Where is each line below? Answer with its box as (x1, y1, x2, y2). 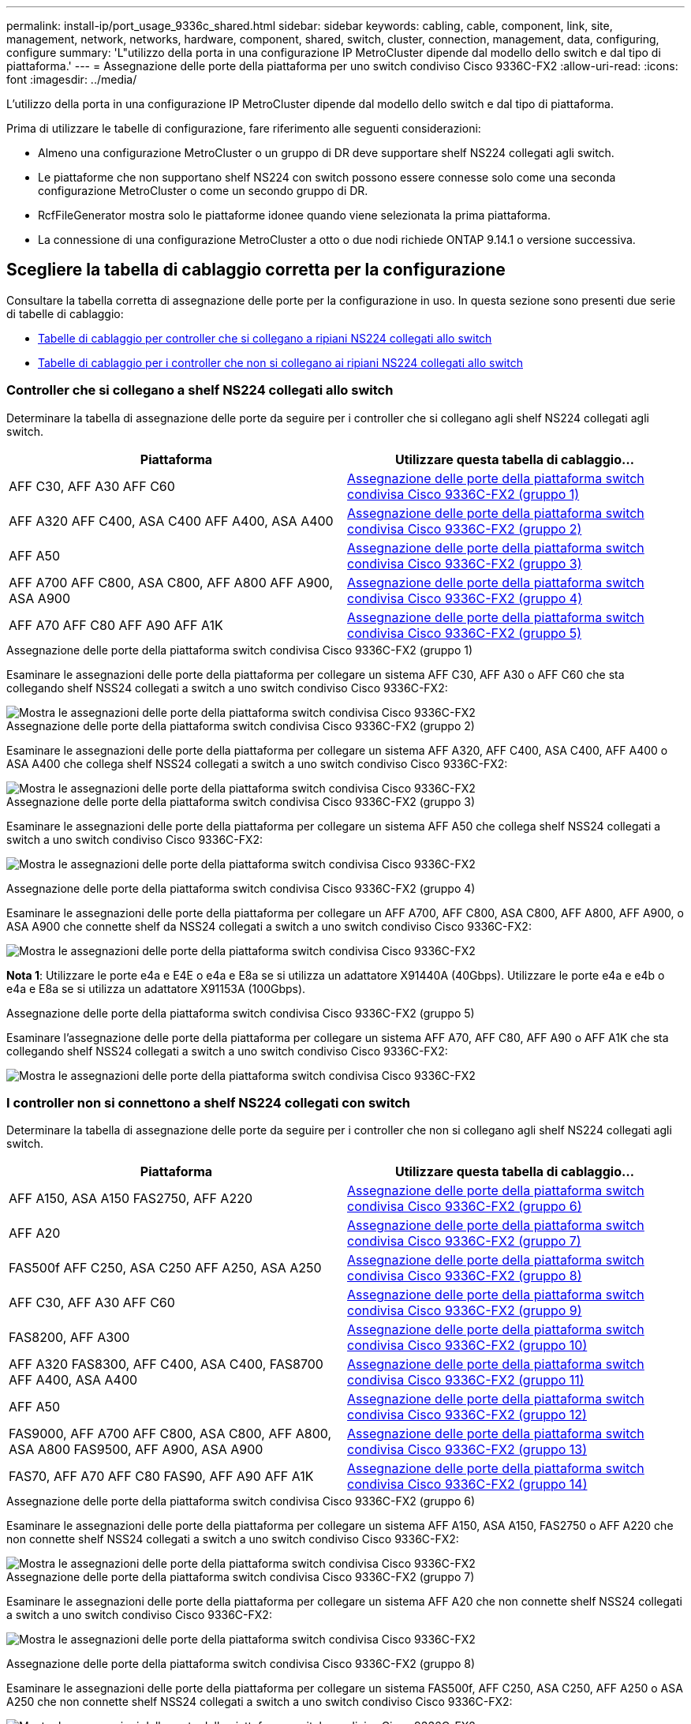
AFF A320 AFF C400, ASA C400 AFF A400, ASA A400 (9, 512, 334, 529)
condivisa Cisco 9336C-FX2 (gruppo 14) (347, 1476, 588, 1493)
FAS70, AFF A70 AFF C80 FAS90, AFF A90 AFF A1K (9, 1468, 314, 1485)
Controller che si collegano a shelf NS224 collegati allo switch (6, 382, 394, 399)
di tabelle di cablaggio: (6, 306, 124, 320)
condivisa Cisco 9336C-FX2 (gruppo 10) (347, 1337, 588, 1354)
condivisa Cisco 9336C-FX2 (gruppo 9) (347, 1302, 582, 1319)
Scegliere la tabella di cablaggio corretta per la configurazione (6, 260, 506, 280)
